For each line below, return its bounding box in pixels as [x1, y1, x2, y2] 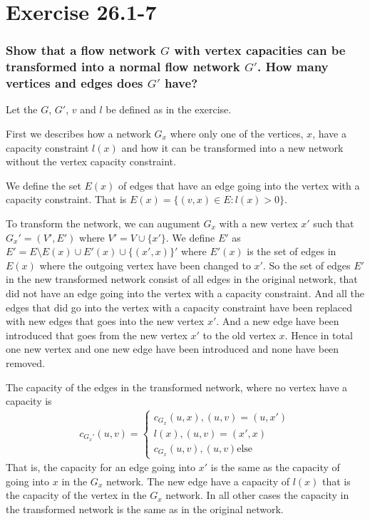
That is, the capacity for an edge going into [6, 460, 196, 475]
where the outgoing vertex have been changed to [39, 257, 251, 272]
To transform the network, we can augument [6, 216, 200, 230]
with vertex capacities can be [174, 41, 346, 59]
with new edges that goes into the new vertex [6, 314, 205, 329]
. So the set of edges [262, 257, 351, 272]
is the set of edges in [247, 244, 336, 259]
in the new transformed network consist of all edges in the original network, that [6, 272, 358, 287]
